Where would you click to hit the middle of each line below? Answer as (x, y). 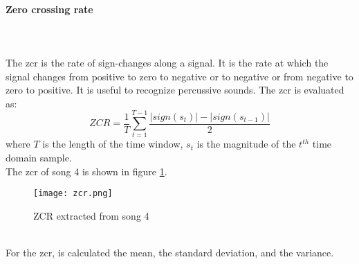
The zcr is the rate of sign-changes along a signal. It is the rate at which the (167, 62)
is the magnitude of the (246, 144)
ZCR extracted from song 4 (91, 215)
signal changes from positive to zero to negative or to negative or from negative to (179, 76)
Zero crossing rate (49, 9)
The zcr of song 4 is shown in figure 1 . (86, 171)
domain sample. (39, 158)
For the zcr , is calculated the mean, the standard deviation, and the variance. (170, 253)
